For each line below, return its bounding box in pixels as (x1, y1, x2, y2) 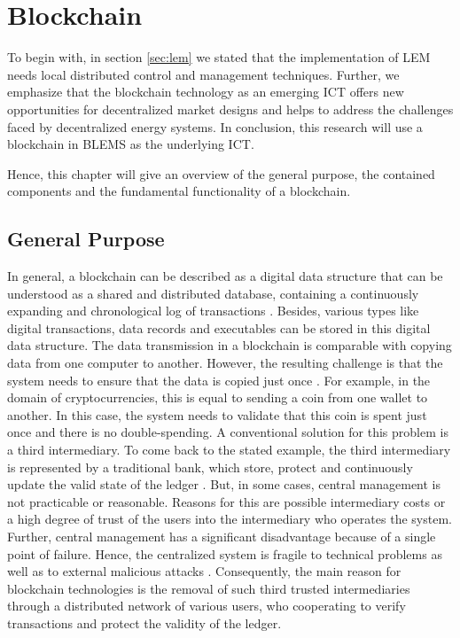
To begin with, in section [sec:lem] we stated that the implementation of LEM (7, 48, 431, 66)
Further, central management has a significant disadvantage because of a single (7, 526, 436, 545)
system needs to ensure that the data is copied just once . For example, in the (7, 370, 431, 389)
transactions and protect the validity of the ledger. (7, 613, 282, 632)
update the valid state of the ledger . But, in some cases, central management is (7, 475, 441, 494)
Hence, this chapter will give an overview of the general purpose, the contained (7, 164, 435, 183)
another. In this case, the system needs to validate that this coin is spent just (7, 405, 427, 424)
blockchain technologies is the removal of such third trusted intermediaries (7, 579, 410, 597)
